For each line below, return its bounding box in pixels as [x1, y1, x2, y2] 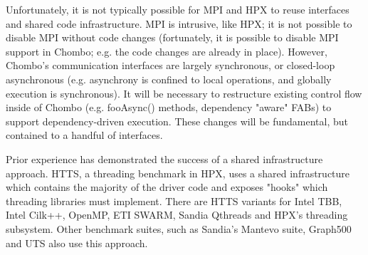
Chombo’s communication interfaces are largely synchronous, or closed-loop [6, 58, 335, 73]
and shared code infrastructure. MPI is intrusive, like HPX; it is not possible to [6, 16, 352, 31]
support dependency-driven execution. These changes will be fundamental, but [6, 113, 349, 128]
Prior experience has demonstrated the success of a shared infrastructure [6, 151, 323, 166]
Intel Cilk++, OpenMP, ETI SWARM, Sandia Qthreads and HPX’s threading [6, 207, 348, 222]
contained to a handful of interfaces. [6, 127, 163, 142]
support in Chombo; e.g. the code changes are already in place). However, [6, 43, 327, 58]
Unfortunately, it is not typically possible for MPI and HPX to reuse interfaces [6, 2, 349, 16]
